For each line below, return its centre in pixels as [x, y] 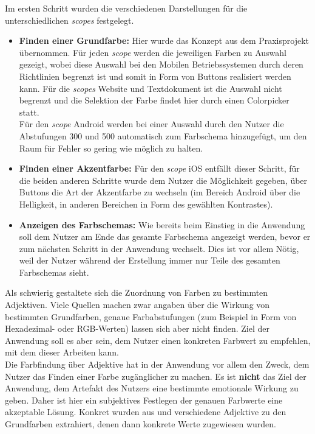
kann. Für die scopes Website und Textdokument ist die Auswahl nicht [151, 88]
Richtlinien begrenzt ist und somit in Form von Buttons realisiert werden [155, 76]
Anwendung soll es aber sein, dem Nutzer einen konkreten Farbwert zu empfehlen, [158, 340]
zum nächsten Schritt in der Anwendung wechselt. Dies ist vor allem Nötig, [159, 248]
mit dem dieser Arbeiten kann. [62, 352]
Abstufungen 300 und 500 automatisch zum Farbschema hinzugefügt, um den [163, 135]
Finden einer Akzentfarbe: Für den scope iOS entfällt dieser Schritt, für [159, 168]
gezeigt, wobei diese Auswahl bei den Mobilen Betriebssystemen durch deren [161, 64]
